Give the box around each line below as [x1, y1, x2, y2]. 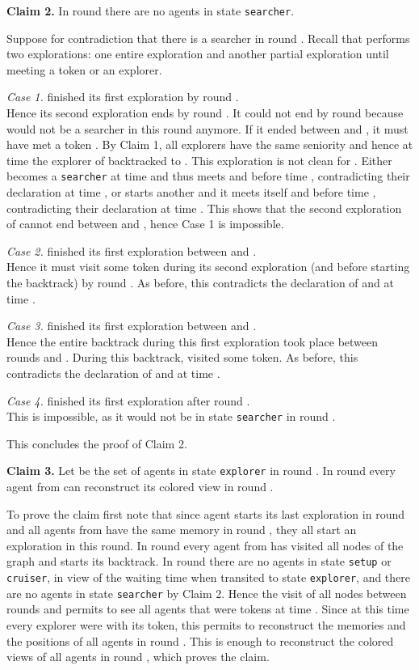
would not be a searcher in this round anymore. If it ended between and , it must [6, 120, 409, 137]
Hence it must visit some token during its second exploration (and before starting [6, 258, 410, 275]
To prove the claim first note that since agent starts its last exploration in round [6, 505, 404, 522]
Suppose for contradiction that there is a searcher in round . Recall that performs [6, 29, 410, 46]
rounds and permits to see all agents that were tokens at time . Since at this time [6, 600, 409, 617]
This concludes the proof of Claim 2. [6, 435, 187, 452]
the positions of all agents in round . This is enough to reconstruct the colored [6, 632, 394, 649]
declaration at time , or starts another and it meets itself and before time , [6, 184, 376, 201]
